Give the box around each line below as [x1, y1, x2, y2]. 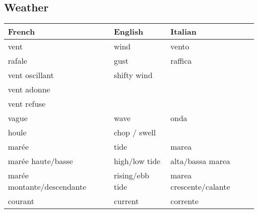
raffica [170, 55, 192, 67]
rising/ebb [114, 170, 149, 181]
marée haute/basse [8, 155, 73, 167]
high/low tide [114, 155, 161, 167]
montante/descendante [8, 181, 86, 193]
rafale [8, 55, 27, 67]
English [114, 26, 143, 38]
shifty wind [114, 69, 153, 81]
